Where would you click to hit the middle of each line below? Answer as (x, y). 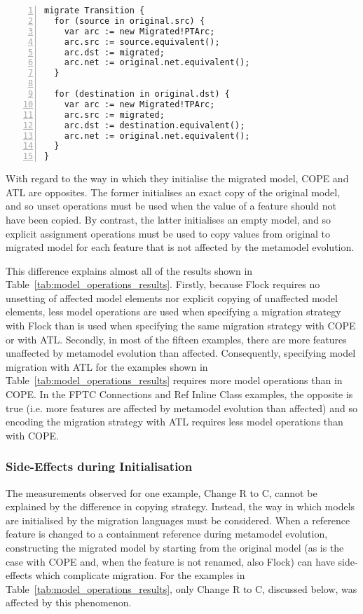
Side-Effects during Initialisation (99, 466)
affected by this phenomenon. (69, 602)
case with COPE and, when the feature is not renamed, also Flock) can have (170, 561)
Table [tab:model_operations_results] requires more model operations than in (174, 380)
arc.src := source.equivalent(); (142, 42)
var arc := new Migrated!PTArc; (139, 31)
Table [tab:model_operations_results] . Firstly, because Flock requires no (163, 284)
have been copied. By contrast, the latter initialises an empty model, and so (169, 219)
